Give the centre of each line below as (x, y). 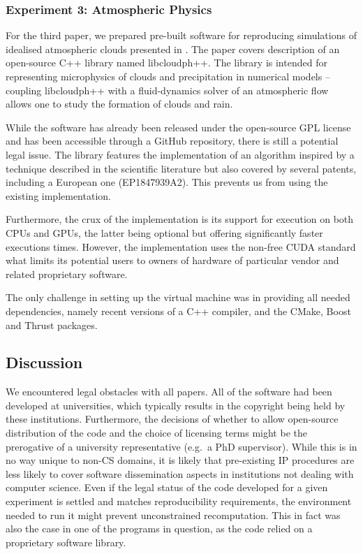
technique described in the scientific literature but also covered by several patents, (181, 168)
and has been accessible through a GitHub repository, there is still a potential (172, 141)
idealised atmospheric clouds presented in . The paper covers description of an (173, 49)
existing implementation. (58, 195)
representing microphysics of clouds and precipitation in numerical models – (168, 76)
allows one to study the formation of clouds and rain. (119, 104)
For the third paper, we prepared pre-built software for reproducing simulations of (181, 35)
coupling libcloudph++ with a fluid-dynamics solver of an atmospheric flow (167, 90)
